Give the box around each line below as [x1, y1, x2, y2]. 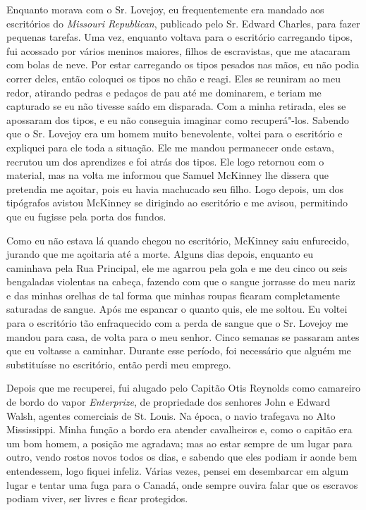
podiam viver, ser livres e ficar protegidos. [6, 491, 188, 506]
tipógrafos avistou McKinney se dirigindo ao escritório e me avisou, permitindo [6, 195, 348, 210]
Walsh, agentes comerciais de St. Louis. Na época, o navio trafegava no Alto [6, 408, 336, 423]
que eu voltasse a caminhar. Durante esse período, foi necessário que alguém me [6, 343, 351, 358]
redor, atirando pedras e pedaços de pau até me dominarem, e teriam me [6, 85, 322, 99]
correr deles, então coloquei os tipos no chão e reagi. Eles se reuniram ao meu [6, 70, 341, 85]
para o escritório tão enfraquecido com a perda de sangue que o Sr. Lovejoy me [6, 316, 348, 330]
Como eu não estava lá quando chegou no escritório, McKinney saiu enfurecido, [6, 232, 350, 247]
